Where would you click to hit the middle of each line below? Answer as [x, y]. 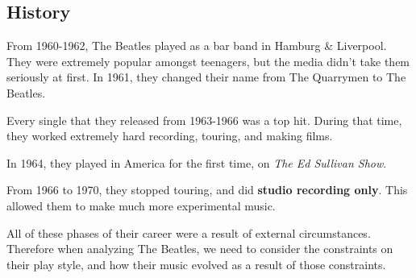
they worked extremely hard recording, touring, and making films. [170, 136]
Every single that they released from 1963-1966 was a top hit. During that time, [204, 120]
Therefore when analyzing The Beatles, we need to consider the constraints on [200, 249]
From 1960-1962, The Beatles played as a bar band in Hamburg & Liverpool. [197, 46]
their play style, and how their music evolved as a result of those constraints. [196, 264]
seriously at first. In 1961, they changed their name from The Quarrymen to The [206, 77]
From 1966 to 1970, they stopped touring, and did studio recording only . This [207, 190]
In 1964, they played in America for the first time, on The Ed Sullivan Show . [197, 162]
